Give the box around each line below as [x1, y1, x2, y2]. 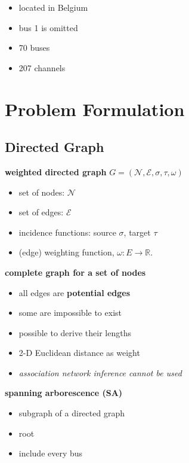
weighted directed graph [5, 165, 107, 178]
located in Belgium [18, 1, 88, 13]
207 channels [18, 61, 66, 74]
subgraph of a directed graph [18, 407, 125, 419]
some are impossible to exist [18, 306, 122, 319]
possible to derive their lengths [18, 326, 131, 339]
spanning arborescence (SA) [5, 386, 123, 399]
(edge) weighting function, [18, 246, 114, 258]
